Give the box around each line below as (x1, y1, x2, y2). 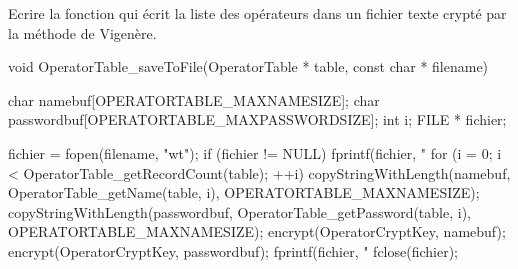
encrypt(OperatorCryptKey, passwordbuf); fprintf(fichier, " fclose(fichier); (8, 240, 458, 261)
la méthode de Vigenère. (8, 22, 157, 43)
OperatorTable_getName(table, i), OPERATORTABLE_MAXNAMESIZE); (8, 182, 480, 203)
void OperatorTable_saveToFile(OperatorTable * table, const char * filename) (8, 56, 489, 77)
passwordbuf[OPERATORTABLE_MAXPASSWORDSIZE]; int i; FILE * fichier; (8, 109, 507, 130)
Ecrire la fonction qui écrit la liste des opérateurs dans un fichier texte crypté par (8, 3, 507, 23)
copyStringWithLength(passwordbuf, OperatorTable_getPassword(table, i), (8, 201, 471, 222)
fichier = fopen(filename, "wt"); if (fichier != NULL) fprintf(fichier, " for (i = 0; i (8, 142, 502, 163)
